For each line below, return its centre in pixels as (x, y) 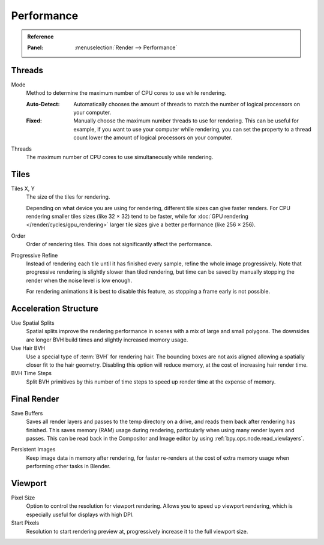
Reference (40, 37)
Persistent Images (33, 450)
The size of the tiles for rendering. (68, 197)
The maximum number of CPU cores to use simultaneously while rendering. (120, 157)
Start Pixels (25, 523)
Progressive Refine (34, 255)
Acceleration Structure (55, 308)
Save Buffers (27, 413)
